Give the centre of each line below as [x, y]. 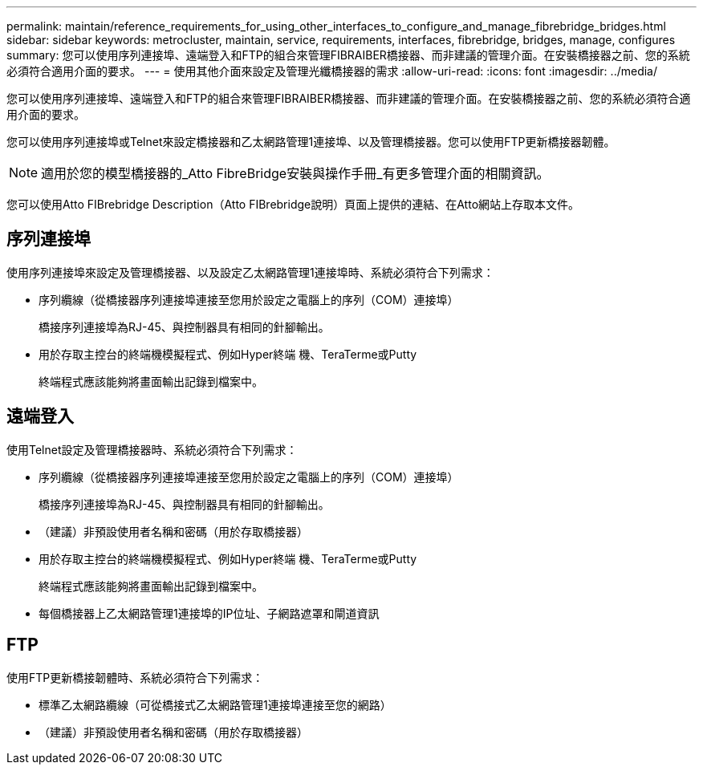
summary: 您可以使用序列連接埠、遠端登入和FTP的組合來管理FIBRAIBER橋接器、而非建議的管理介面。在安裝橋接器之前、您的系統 [348, 55]
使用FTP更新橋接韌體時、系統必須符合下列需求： [135, 677]
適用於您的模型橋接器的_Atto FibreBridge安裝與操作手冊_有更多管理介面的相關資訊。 [295, 173]
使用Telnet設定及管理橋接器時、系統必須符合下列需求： [152, 449]
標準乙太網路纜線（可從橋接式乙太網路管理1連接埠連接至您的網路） [215, 704]
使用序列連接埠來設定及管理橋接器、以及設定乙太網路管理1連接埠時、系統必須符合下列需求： [250, 272]
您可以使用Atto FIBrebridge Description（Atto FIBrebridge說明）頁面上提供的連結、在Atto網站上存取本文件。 [293, 204]
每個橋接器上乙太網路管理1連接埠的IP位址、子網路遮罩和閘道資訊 [209, 613]
